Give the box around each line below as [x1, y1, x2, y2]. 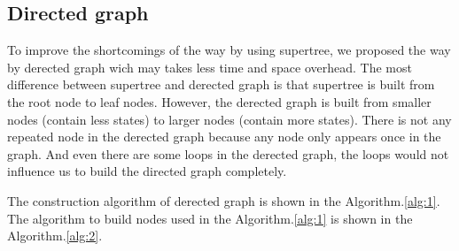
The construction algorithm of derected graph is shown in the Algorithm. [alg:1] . [7, 191, 440, 209]
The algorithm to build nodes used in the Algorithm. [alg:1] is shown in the [7, 209, 413, 227]
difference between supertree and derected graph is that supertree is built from [7, 75, 435, 94]
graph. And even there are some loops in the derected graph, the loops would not [7, 144, 449, 163]
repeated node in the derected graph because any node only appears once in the [7, 127, 441, 146]
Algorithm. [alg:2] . [7, 226, 103, 245]
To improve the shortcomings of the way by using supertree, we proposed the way [7, 41, 451, 59]
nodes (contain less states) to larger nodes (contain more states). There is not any [7, 110, 452, 128]
